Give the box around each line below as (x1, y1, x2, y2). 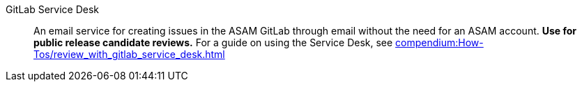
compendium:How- (395, 37, 484, 48)
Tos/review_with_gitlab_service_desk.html (33, 48, 225, 60)
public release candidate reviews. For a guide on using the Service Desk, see (33, 37, 393, 48)
